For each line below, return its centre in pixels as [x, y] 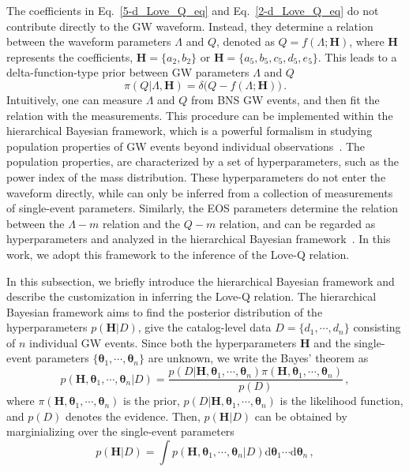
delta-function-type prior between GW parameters [128, 72]
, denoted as [245, 41]
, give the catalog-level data [204, 327]
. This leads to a [357, 56]
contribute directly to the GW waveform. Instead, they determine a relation [190, 26]
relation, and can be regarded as [297, 223]
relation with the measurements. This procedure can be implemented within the [200, 115]
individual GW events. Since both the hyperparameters [163, 342]
